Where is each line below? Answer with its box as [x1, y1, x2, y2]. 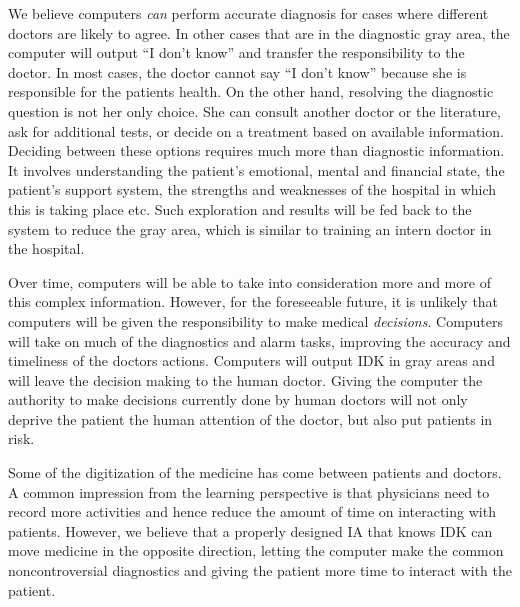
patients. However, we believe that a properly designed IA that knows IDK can [8, 520, 493, 541]
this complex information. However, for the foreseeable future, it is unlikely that [8, 291, 499, 312]
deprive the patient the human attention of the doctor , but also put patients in [8, 408, 493, 429]
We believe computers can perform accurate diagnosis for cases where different [8, 3, 489, 23]
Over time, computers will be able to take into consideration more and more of [8, 271, 491, 292]
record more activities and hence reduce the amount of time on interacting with [8, 501, 496, 522]
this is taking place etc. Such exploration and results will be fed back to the [8, 198, 472, 219]
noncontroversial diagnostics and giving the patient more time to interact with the [8, 560, 512, 581]
